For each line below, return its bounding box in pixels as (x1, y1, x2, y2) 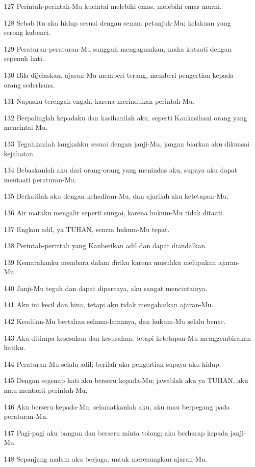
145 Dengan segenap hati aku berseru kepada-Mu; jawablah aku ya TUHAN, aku (4, 375, 248, 385)
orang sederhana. (4, 79, 55, 89)
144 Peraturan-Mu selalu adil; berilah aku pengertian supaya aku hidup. (4, 358, 221, 369)
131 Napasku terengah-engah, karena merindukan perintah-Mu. (4, 96, 195, 106)
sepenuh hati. (4, 53, 44, 63)
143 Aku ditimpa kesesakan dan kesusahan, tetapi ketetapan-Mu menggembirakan (4, 332, 251, 343)
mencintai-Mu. (4, 122, 48, 132)
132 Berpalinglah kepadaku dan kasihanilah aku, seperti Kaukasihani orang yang (4, 112, 248, 122)
